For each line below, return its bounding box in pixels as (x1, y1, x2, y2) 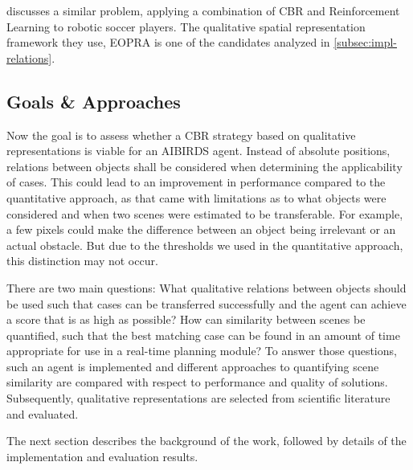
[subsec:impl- (333, 34, 397, 51)
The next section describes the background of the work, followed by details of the (6, 432, 407, 449)
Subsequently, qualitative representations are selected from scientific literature (6, 390, 391, 407)
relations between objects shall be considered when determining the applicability (6, 157, 403, 174)
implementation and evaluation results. (6, 448, 198, 464)
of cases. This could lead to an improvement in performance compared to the (6, 174, 386, 190)
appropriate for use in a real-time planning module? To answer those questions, (6, 342, 397, 359)
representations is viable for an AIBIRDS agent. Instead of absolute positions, (6, 142, 391, 159)
